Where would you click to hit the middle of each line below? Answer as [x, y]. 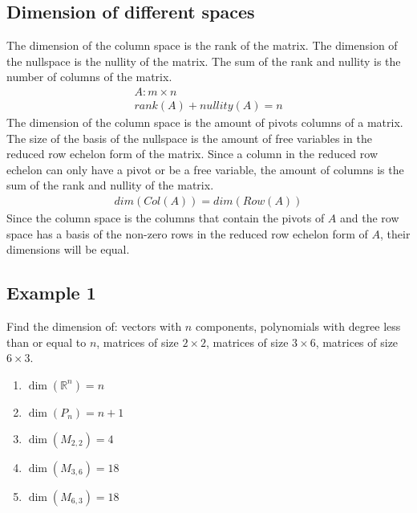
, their [395, 233]
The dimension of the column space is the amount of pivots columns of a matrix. [205, 122]
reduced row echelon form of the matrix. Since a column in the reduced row [192, 154]
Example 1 [51, 293]
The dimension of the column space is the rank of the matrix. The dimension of [202, 45]
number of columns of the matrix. [89, 77]
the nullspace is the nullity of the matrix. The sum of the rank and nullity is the [204, 61]
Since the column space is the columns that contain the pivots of [166, 218]
